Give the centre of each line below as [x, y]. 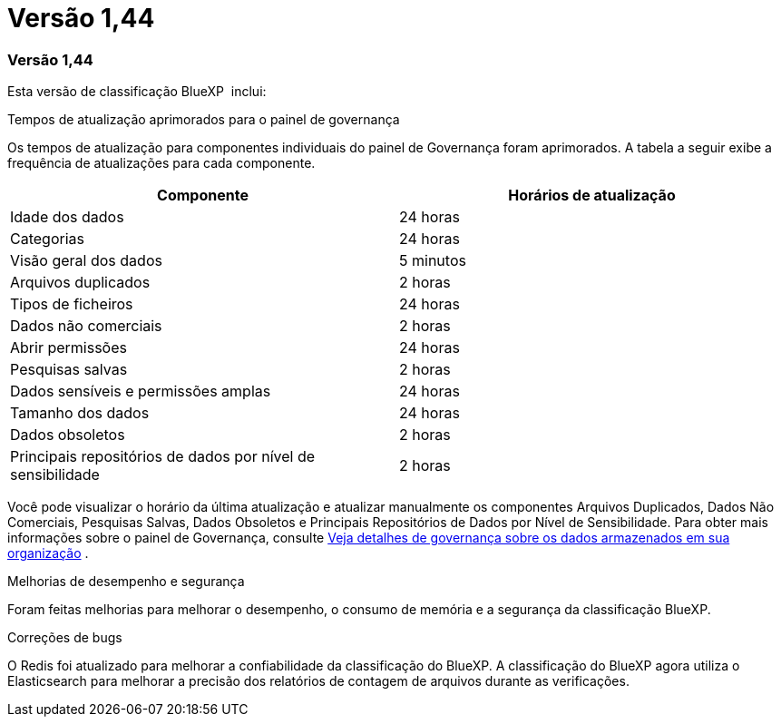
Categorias [47, 239]
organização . [48, 553]
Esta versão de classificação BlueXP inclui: [137, 92]
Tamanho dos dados [80, 413]
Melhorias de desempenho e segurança [126, 582]
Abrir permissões [68, 348]
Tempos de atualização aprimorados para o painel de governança [204, 120]
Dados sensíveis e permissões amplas [141, 391]
